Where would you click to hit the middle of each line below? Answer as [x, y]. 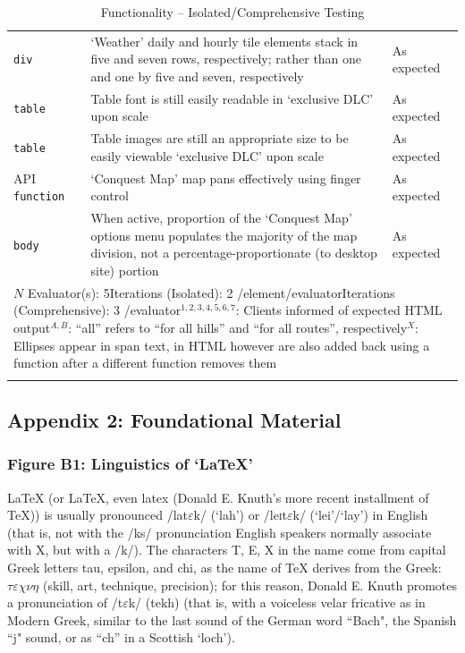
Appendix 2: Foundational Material [174, 419]
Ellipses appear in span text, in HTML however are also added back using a [222, 345]
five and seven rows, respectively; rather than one [226, 59]
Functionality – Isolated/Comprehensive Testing [232, 12]
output [32, 328]
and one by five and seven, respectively [197, 76]
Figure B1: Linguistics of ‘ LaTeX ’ [130, 464]
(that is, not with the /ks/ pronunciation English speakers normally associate [220, 532]
